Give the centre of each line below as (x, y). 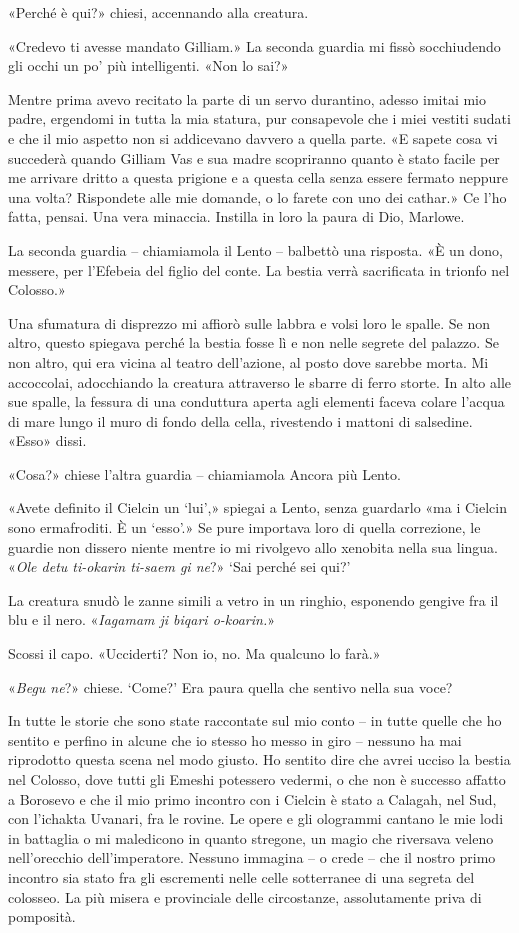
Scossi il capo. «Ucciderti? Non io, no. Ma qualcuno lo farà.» (194, 653)
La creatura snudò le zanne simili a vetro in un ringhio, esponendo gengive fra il (253, 599)
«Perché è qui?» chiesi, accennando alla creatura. (158, 12)
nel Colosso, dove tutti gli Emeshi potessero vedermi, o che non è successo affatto (257, 779)
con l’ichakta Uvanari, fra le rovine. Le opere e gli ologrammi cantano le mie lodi (256, 818)
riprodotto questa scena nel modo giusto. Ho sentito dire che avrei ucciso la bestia (259, 759)
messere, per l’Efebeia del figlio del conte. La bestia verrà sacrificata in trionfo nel (259, 269)
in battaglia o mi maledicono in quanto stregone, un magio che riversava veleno (251, 837)
